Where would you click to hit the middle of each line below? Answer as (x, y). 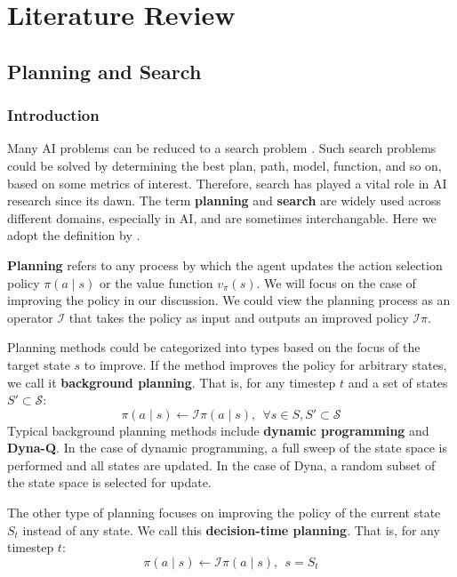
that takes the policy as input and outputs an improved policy (239, 317)
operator (30, 317)
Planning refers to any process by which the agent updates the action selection (225, 264)
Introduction (53, 115)
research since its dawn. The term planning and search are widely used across (224, 200)
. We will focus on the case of (336, 282)
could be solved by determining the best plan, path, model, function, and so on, (224, 165)
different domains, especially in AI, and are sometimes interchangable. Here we (222, 217)
